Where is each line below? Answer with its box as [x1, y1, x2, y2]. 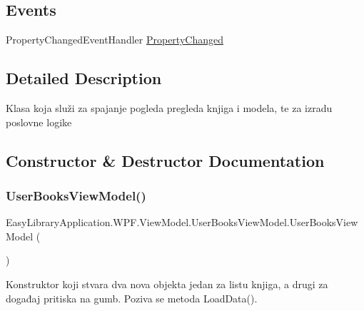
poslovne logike [6, 114, 72, 129]
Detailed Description [6, 67, 162, 89]
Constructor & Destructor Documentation [6, 149, 325, 171]
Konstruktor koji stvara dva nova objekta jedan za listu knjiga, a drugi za [6, 276, 328, 291]
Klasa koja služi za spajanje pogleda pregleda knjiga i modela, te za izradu [6, 101, 333, 115]
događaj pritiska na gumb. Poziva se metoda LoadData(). [6, 290, 258, 305]
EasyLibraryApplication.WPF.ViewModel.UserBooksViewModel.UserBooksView [6, 215, 358, 230]
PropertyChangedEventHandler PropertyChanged [6, 32, 223, 47]
